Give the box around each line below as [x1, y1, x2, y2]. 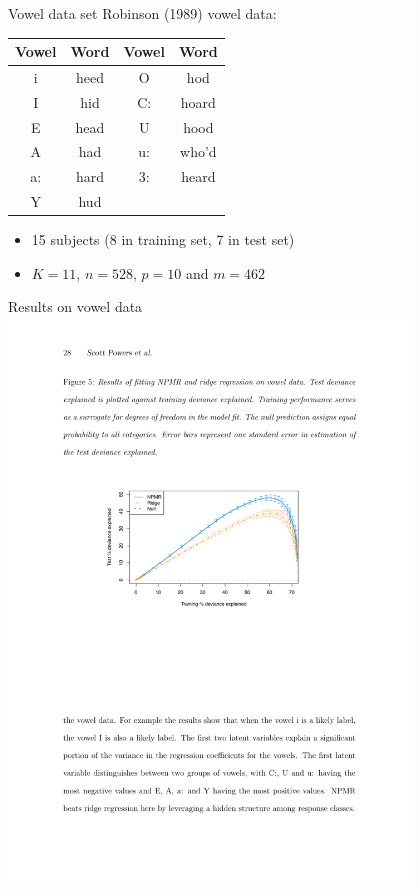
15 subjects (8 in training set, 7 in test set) [31, 229, 295, 250]
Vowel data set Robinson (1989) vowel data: [8, 3, 277, 23]
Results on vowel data [8, 296, 143, 317]
